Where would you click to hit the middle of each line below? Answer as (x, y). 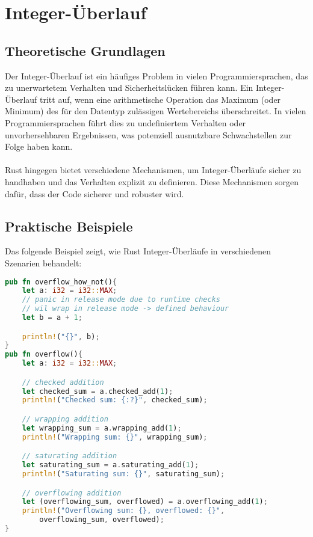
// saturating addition (70, 456)
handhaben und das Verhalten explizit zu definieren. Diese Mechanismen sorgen (152, 181)
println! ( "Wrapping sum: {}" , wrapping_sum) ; (115, 437)
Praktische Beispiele (69, 226)
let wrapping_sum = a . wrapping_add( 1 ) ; (102, 428)
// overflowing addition (72, 493)
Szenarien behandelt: (43, 262)
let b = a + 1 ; (52, 318)
